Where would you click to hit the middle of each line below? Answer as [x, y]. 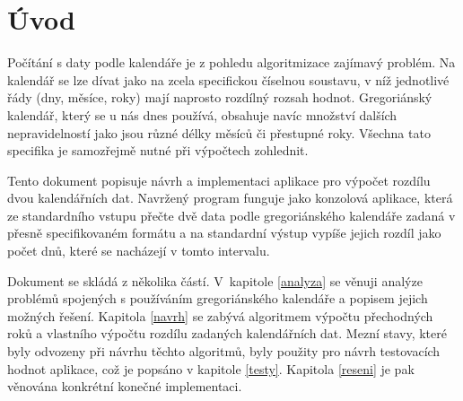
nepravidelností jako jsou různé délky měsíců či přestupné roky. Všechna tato [219, 132]
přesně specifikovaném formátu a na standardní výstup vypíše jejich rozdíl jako [224, 233]
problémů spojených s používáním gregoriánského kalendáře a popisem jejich [218, 298]
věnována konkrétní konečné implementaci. [125, 386]
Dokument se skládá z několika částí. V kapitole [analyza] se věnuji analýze [215, 280]
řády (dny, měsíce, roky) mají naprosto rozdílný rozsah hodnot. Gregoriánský [220, 97]
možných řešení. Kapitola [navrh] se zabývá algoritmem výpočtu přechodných [220, 315]
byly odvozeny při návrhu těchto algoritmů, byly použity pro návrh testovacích [224, 351]
